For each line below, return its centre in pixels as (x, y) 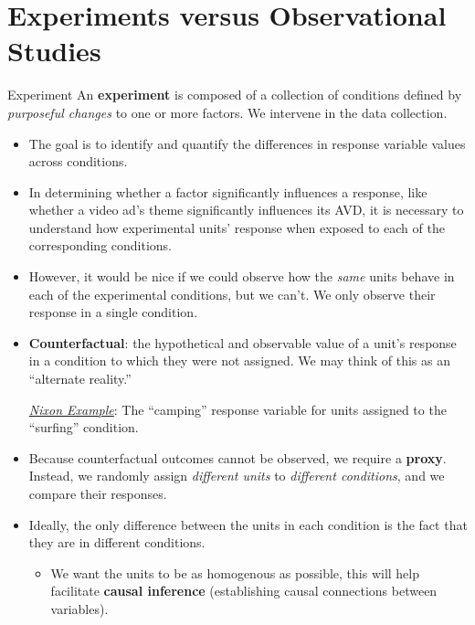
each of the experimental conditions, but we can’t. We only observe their (232, 294)
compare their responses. (98, 493)
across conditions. (78, 161)
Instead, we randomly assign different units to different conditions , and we (237, 476)
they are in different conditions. (117, 542)
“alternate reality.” (80, 379)
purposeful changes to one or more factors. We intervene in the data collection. (227, 112)
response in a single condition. (113, 312)
